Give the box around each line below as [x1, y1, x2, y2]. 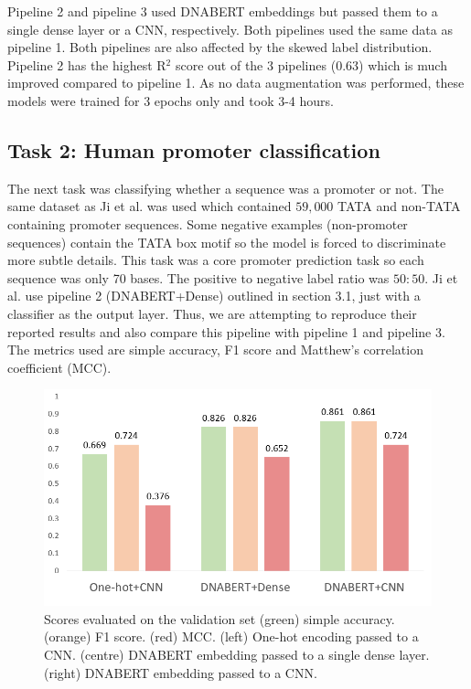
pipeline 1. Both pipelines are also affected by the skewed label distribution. [7, 37, 433, 57]
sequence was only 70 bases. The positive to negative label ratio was [7, 268, 390, 287]
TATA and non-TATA [337, 196, 461, 216]
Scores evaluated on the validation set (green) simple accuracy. [44, 609, 395, 628]
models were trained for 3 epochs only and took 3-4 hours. [7, 90, 334, 110]
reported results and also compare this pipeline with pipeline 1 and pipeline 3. [7, 322, 445, 341]
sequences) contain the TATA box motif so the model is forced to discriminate [7, 232, 446, 251]
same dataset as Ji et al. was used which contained [7, 196, 292, 216]
